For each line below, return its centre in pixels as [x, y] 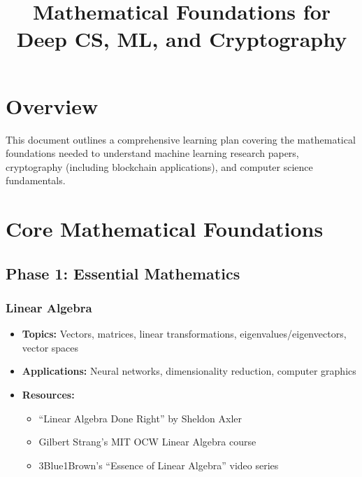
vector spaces [50, 347]
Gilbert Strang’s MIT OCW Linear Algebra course [147, 442]
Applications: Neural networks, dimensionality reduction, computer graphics [189, 371]
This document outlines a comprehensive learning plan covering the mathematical [181, 139]
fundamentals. [36, 180]
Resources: [48, 395]
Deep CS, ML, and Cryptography [182, 39]
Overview [52, 105]
